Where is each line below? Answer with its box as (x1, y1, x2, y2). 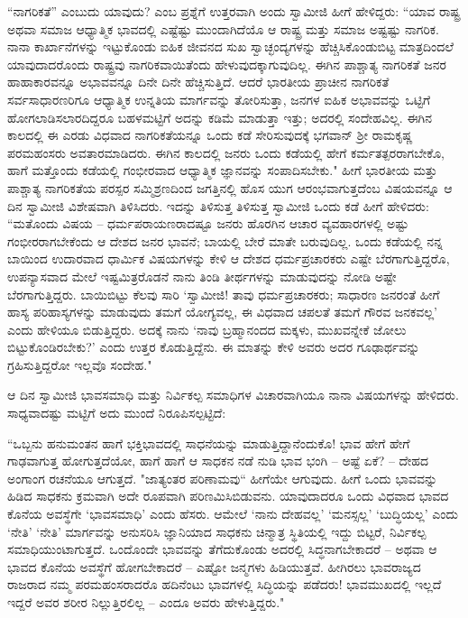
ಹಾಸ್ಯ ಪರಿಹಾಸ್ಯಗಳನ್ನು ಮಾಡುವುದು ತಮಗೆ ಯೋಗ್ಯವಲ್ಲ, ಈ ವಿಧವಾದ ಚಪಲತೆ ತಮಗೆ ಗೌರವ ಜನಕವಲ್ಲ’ (7, 302, 437, 321)
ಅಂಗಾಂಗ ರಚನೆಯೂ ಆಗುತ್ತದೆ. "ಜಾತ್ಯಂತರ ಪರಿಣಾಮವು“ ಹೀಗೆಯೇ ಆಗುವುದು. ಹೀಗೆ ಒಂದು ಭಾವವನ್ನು (7, 468, 438, 487)
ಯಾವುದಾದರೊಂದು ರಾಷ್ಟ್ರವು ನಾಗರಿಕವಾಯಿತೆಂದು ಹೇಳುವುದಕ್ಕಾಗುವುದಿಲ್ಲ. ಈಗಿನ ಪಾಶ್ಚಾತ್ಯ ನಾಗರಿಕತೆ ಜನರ (7, 54, 446, 73)
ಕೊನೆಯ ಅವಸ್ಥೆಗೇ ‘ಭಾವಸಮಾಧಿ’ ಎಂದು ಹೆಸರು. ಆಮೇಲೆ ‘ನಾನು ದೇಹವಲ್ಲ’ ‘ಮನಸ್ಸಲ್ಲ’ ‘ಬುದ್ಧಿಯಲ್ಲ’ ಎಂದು (7, 504, 458, 523)
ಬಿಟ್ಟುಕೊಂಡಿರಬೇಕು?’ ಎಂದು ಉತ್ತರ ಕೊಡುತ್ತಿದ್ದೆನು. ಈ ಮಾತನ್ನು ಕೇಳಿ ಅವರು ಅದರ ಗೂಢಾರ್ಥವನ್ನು (7, 337, 420, 356)
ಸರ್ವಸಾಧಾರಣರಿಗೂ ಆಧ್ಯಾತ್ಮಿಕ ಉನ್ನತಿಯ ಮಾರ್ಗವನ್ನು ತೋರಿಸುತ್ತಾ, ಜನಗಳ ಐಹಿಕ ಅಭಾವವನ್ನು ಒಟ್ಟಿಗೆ (7, 89, 431, 108)
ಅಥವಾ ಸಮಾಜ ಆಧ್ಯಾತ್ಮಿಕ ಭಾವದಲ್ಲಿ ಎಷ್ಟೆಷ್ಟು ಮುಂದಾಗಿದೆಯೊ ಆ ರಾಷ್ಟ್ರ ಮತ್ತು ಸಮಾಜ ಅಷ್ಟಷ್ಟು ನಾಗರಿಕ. (7, 19, 439, 38)
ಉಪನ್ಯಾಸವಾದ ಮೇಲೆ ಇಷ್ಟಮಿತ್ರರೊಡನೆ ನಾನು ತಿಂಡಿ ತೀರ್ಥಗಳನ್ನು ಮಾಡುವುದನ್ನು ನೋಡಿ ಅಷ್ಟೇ (7, 266, 397, 285)
